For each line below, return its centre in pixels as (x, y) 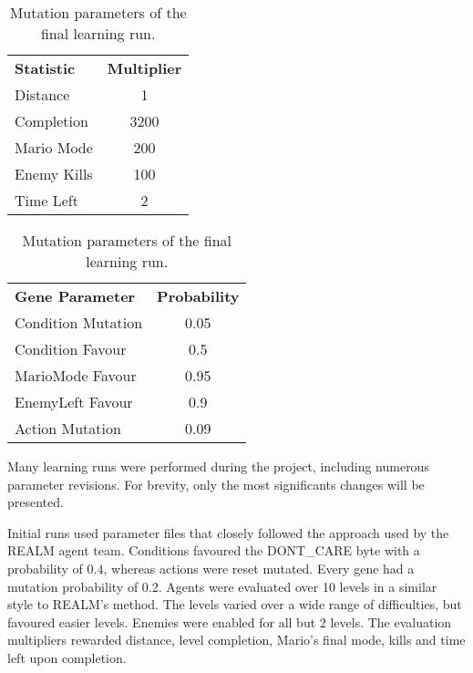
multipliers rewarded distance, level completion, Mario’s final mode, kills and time (236, 640)
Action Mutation (68, 428)
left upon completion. (67, 657)
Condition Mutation (79, 322)
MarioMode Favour (76, 375)
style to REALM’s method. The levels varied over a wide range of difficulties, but (235, 604)
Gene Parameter (75, 296)
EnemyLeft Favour (74, 402)
